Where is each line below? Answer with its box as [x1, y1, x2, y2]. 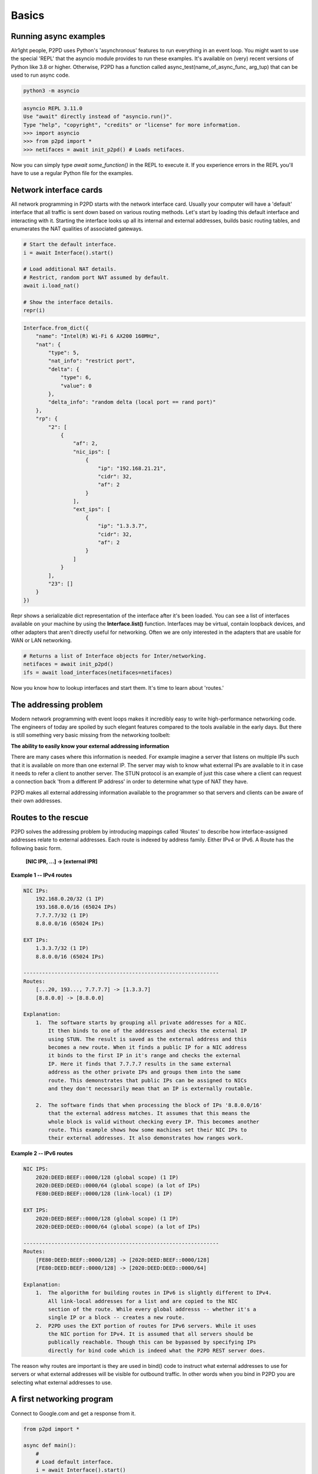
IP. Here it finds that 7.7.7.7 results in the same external [48, 1060, 232, 1067]
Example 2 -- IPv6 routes [11, 1150, 73, 1157]
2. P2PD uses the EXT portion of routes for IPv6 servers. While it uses [35, 1322, 256, 1329]
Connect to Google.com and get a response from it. [11, 1410, 136, 1417]
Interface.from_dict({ [23, 324, 89, 331]
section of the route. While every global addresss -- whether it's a [48, 1306, 256, 1312]
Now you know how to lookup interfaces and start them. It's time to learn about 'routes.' [11, 684, 224, 691]
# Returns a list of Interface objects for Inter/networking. [23, 652, 207, 659]
